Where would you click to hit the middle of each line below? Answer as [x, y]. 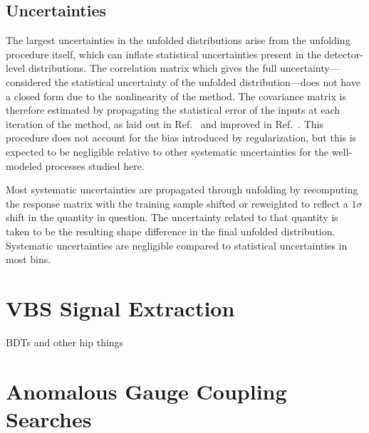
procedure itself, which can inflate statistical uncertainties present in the [163, 54]
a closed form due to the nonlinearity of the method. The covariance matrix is [176, 96]
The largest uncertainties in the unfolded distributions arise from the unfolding [178, 40]
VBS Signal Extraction [120, 308]
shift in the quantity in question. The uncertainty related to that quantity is [172, 217]
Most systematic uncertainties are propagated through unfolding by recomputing [182, 189]
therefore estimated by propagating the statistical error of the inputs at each [173, 110]
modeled [24, 165]
